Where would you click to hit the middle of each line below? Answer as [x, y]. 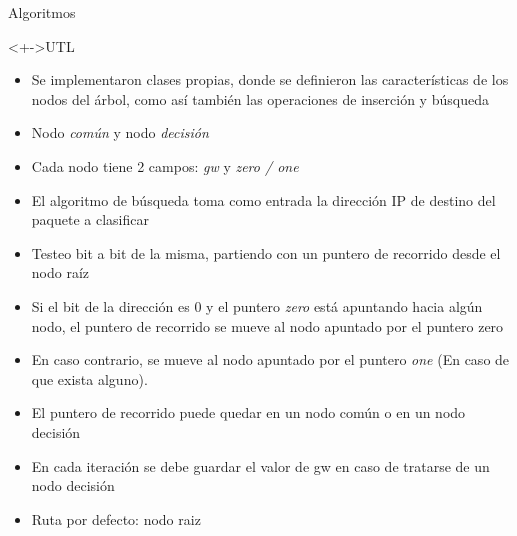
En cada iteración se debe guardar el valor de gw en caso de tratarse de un [260, 465]
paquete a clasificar [90, 219]
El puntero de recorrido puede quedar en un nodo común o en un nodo [248, 412]
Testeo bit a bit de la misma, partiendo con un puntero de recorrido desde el [266, 252]
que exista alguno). [89, 378]
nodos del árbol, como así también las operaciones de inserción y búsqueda [260, 98]
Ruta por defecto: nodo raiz [116, 518]
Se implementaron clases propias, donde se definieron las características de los [270, 79]
